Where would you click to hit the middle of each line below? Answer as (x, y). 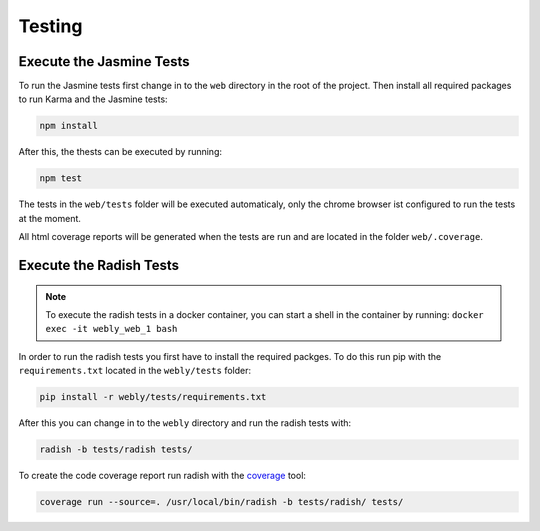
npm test (61, 178)
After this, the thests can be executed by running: (120, 152)
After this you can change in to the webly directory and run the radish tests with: (185, 423)
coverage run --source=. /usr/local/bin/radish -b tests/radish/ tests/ (221, 502)
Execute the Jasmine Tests (104, 61)
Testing (50, 26)
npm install (69, 126)
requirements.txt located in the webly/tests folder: (135, 371)
